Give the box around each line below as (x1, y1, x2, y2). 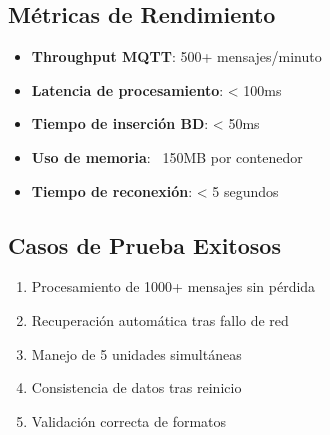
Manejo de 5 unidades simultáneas (31, 343, 242, 364)
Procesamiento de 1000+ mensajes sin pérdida (31, 276, 316, 297)
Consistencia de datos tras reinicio (31, 377, 242, 398)
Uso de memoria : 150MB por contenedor (31, 146, 303, 167)
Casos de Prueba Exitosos (8, 229, 281, 260)
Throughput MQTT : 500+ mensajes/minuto (31, 46, 322, 67)
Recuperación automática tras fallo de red (31, 309, 289, 330)
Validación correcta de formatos (31, 410, 227, 431)
